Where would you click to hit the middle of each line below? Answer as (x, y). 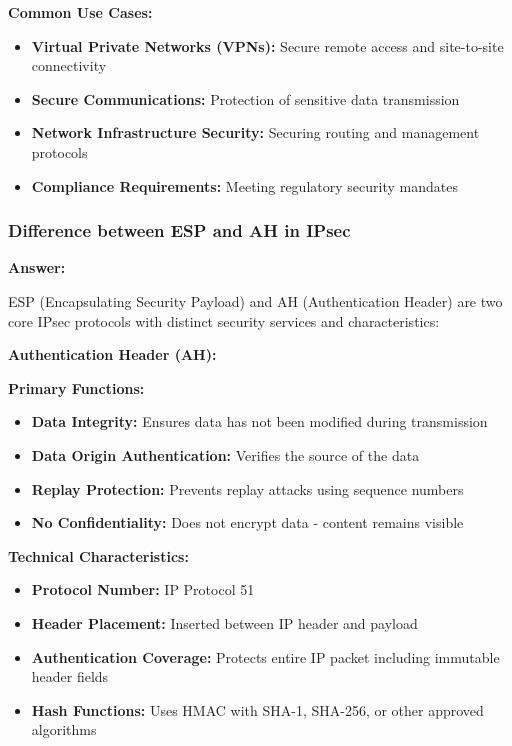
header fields (70, 676)
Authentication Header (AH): (112, 354)
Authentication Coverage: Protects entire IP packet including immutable (265, 656)
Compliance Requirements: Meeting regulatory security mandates (244, 185)
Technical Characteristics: (98, 555)
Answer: (37, 267)
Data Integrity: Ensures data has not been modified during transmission (259, 421)
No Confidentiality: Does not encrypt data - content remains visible (247, 522)
